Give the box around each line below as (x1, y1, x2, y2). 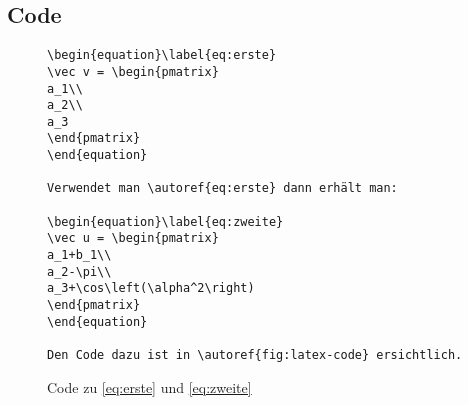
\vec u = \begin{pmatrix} (47, 231, 219, 246)
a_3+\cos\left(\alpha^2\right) (47, 281, 255, 296)
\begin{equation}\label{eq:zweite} (47, 214, 284, 229)
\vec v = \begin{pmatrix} (47, 64, 219, 79)
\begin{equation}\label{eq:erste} (47, 48, 277, 63)
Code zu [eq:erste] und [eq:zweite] (47, 376, 252, 397)
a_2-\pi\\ (47, 264, 112, 279)
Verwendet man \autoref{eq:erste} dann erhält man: (47, 181, 398, 196)
